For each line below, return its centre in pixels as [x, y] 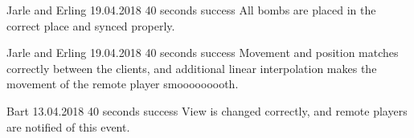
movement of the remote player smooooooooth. [123, 84]
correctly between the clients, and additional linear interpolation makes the [192, 68]
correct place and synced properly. [91, 25]
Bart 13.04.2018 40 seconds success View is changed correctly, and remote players [207, 110]
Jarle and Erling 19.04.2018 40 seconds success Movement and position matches [203, 53]
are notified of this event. [68, 126]
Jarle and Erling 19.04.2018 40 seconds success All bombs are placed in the [191, 10]
